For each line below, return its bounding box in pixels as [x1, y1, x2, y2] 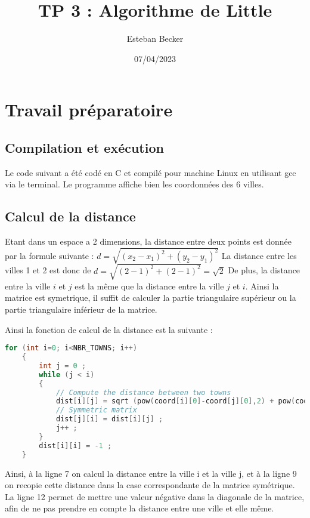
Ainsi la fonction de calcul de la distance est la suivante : [5, 323, 213, 335]
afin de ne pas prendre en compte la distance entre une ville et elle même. [5, 502, 274, 514]
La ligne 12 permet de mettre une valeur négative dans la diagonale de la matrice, [5, 490, 305, 502]
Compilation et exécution [5, 138, 164, 156]
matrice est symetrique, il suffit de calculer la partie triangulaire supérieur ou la [5, 291, 296, 304]
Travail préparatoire [5, 97, 173, 122]
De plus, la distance [228, 264, 300, 276]
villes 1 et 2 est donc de [5, 264, 91, 276]
